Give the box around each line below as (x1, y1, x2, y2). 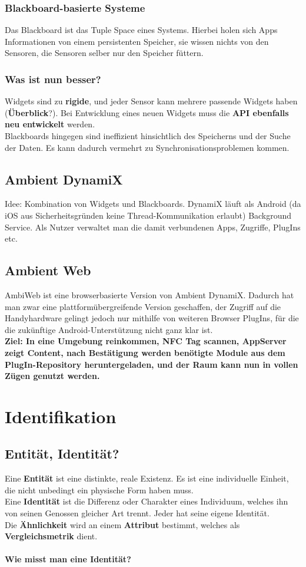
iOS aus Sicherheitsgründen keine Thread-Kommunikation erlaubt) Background (5, 209, 292, 221)
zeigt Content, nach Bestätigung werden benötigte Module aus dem (5, 346, 285, 358)
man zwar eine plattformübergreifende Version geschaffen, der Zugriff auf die (5, 300, 281, 312)
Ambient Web (5, 261, 91, 279)
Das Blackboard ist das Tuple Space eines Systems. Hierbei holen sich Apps (5, 24, 278, 36)
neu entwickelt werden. (5, 118, 95, 130)
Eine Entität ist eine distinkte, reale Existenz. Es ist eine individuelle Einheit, (5, 472, 289, 484)
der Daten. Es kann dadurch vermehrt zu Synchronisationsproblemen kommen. (5, 141, 290, 153)
